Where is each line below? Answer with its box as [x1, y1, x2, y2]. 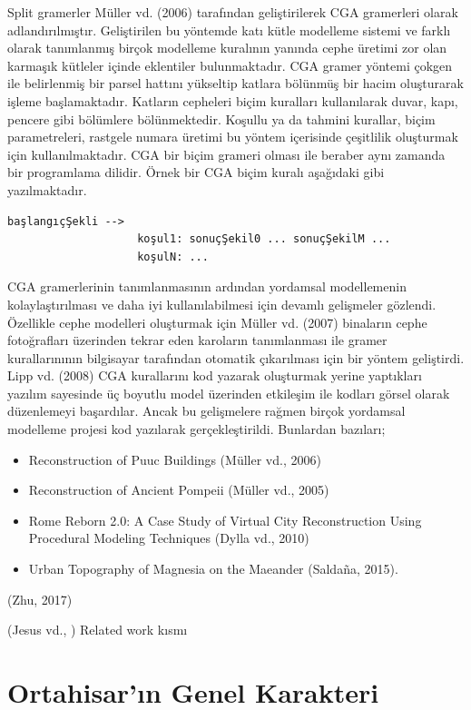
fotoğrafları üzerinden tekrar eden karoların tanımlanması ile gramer [7, 330, 388, 350]
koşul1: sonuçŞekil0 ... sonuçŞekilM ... [137, 232, 391, 246]
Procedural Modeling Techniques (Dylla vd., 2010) [28, 528, 309, 547]
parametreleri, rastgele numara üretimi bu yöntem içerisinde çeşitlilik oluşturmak [7, 127, 458, 146]
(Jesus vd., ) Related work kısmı [7, 620, 188, 639]
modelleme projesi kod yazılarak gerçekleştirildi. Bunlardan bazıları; [7, 419, 386, 439]
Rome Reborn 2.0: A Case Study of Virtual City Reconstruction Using [28, 510, 422, 529]
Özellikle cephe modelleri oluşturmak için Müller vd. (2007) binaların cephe [7, 312, 427, 331]
